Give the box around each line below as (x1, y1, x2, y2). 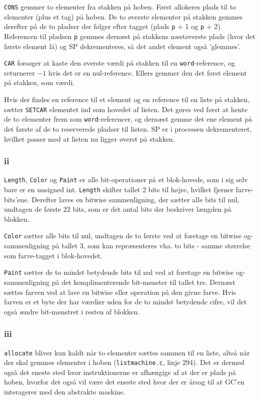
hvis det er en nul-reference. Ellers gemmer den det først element (48, 67, 247, 78)
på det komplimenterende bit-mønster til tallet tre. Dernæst (51, 276, 235, 287)
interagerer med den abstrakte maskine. (4, 386, 125, 396)
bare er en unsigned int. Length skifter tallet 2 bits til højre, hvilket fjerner (4, 184, 234, 194)
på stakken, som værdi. (4, 77, 75, 88)
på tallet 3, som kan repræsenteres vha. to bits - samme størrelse (51, 240, 250, 251)
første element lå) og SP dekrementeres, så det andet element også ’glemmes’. (4, 41, 240, 51)
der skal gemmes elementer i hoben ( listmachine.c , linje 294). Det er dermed (4, 357, 244, 367)
